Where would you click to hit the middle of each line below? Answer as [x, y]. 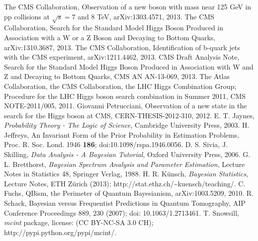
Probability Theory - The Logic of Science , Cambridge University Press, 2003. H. [127, 125]
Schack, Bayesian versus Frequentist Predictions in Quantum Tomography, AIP [125, 203]
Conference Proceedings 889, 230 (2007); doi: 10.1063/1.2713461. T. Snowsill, [122, 212]
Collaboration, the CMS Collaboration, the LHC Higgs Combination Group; [120, 86]
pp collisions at [27, 16]
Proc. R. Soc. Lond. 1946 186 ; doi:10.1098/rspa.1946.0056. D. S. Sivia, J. [116, 144]
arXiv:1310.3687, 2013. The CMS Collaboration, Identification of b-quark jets [122, 47]
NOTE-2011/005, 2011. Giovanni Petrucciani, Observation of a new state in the [126, 106]
